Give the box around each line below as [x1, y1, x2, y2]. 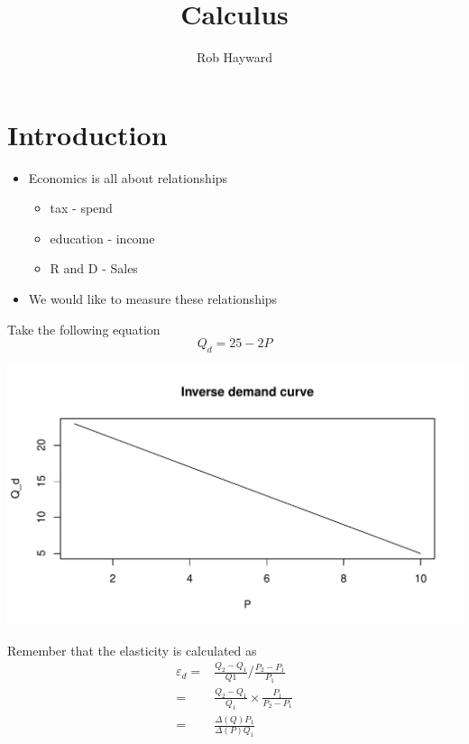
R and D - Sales [50, 259, 138, 278]
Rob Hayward [196, 48, 273, 67]
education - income [50, 228, 155, 247]
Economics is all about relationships [28, 168, 228, 187]
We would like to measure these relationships [28, 289, 278, 308]
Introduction [7, 115, 168, 152]
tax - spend [50, 198, 113, 217]
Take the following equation [7, 319, 161, 338]
